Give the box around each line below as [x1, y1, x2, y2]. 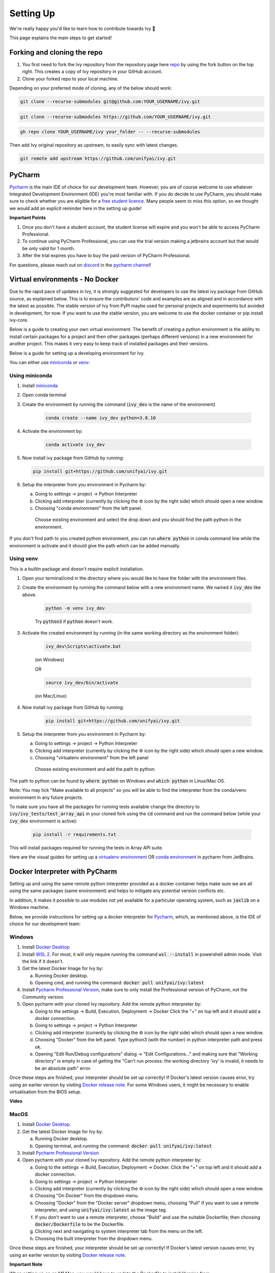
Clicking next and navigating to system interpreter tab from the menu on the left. [35, 1228, 204, 1234]
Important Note [9, 1261, 43, 1267]
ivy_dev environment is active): [9, 818, 77, 824]
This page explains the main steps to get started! [9, 35, 112, 41]
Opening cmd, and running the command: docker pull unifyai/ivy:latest [35, 980, 205, 986]
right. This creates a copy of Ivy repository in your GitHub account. [22, 69, 162, 75]
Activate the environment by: [22, 428, 83, 434]
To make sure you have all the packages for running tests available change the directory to [9, 804, 200, 810]
